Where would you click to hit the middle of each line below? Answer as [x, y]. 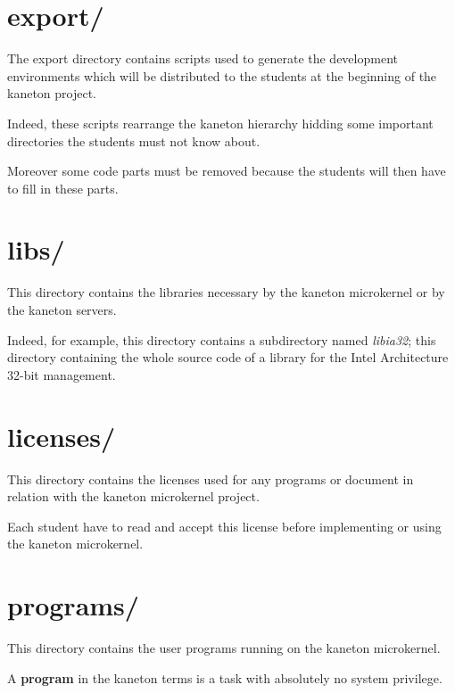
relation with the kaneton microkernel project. [133, 496]
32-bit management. [62, 374]
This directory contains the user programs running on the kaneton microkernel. [224, 648]
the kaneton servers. [62, 309]
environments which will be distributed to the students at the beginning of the [222, 75]
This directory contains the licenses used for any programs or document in [211, 478]
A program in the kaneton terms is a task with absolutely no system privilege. [225, 677]
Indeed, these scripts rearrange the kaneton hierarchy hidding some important [220, 123]
